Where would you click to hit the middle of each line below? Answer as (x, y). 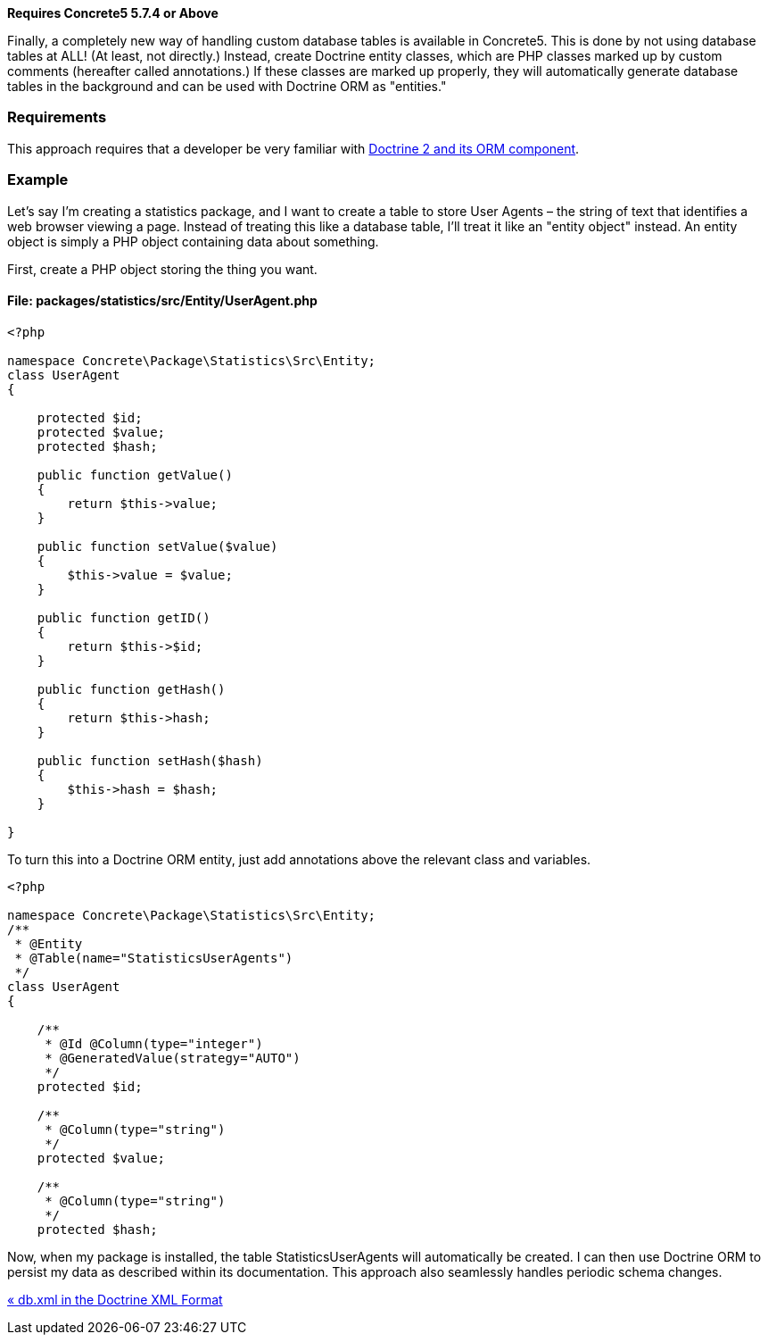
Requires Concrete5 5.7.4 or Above (113, 13)
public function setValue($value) (157, 546)
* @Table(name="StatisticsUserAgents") (154, 958)
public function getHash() (131, 689)
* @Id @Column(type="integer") (154, 1043)
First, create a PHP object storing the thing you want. (162, 269)
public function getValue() (135, 475)
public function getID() (124, 617)
